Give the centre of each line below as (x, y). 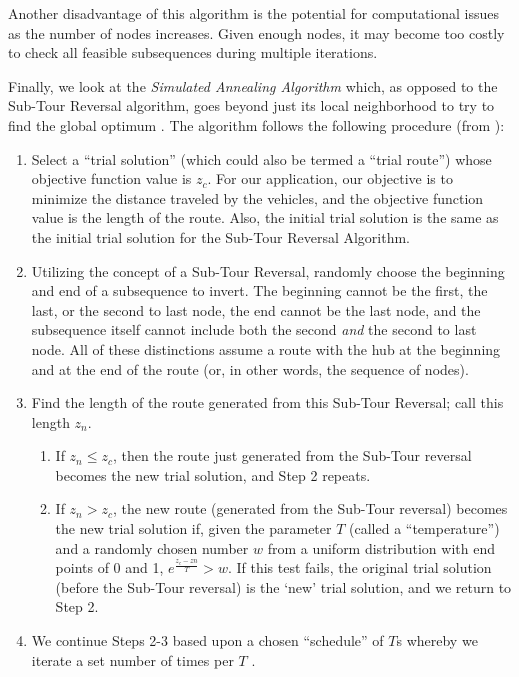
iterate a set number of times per (132, 659)
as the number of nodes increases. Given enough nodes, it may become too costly (256, 32)
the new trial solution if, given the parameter (193, 528)
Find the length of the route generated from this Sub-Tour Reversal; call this (267, 402)
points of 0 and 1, (109, 567)
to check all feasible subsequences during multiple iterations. (193, 52)
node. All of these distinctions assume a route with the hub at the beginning (266, 348)
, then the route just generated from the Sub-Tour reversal (292, 455)
